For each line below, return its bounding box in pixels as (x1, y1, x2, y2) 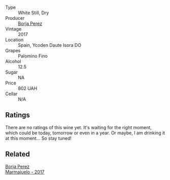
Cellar (5, 91, 18, 97)
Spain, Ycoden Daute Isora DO (18, 42, 82, 48)
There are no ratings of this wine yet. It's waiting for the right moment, (5, 124, 152, 130)
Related (5, 150, 30, 159)
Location (5, 37, 24, 43)
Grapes (5, 48, 21, 53)
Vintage (5, 26, 22, 32)
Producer (5, 15, 25, 21)
